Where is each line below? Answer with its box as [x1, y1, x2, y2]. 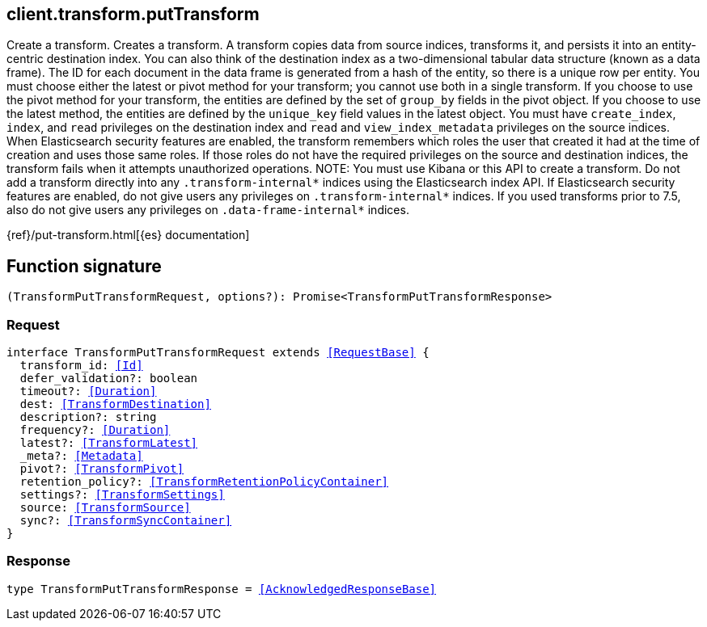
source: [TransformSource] [19, 501, 191, 515]
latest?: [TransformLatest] [19, 436, 198, 450]
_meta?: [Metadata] [19, 449, 143, 463]
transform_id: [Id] [19, 359, 143, 372]
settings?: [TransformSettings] [19, 488, 225, 502]
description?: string [19, 410, 157, 424]
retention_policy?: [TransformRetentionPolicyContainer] [19, 475, 389, 489]
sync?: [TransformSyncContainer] [19, 514, 232, 528]
